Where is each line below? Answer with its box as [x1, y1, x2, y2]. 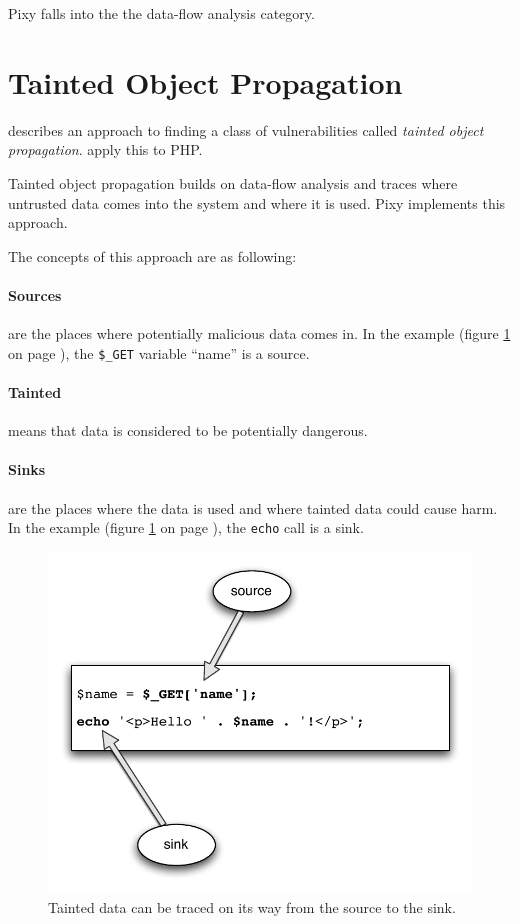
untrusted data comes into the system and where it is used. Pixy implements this [8, 192, 506, 213]
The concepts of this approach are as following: [8, 245, 297, 266]
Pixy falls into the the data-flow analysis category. [8, 3, 315, 23]
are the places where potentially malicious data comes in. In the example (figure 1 [8, 323, 511, 344]
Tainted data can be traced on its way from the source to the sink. [48, 897, 456, 918]
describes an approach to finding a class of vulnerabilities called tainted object [8, 119, 484, 140]
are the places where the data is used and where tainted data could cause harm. [8, 497, 498, 518]
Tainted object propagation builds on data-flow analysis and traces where [8, 172, 458, 193]
